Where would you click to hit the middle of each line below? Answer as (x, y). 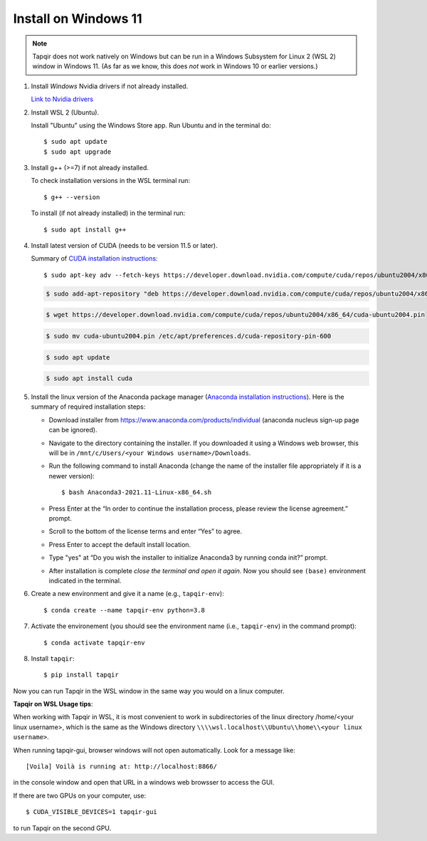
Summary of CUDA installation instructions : (94, 258)
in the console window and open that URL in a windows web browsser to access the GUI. (144, 783)
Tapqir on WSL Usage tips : (53, 704)
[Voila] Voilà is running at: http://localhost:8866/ (121, 767)
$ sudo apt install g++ (85, 229)
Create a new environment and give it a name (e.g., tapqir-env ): (127, 594)
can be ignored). (73, 430)
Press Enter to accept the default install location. (120, 544)
